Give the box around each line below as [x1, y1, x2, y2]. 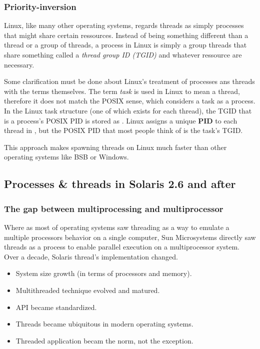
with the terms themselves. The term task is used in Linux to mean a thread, [4, 85, 240, 96]
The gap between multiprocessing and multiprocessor [4, 202, 223, 214]
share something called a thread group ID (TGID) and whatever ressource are [4, 49, 242, 59]
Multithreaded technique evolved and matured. [15, 284, 160, 295]
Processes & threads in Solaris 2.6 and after [4, 176, 236, 191]
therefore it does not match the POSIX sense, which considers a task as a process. [4, 95, 255, 106]
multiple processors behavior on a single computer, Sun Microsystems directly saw [4, 231, 256, 242]
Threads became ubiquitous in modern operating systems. [15, 318, 193, 329]
